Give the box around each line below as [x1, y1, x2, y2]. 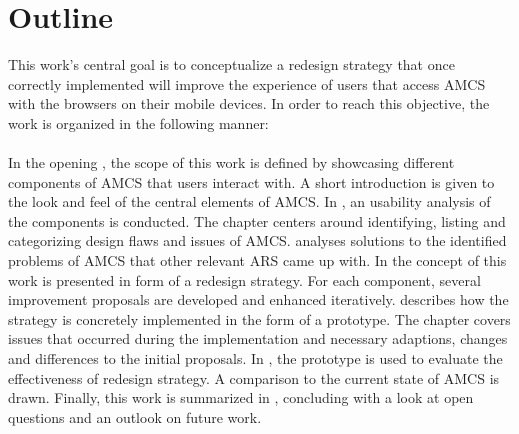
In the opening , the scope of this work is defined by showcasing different [8, 152, 455, 173]
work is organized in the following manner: [8, 112, 269, 133]
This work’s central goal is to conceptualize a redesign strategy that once [8, 54, 455, 75]
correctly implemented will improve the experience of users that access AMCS [8, 73, 486, 94]
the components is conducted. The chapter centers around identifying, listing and [8, 210, 506, 231]
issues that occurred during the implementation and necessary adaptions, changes [8, 328, 508, 349]
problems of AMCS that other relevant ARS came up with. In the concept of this [8, 250, 507, 271]
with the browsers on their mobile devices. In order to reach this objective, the [8, 93, 490, 114]
